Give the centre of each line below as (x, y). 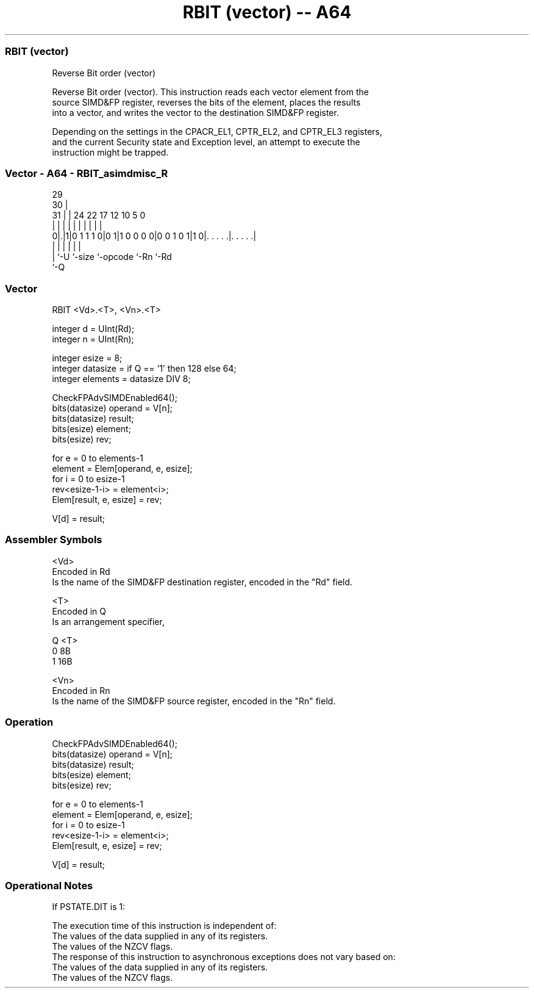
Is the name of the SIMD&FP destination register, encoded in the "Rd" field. (202, 582)
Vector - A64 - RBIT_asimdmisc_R (87, 173)
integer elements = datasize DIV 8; (121, 379)
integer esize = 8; (87, 358)
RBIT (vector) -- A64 (267, 12)
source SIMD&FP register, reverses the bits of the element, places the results (206, 102)
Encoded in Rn (81, 690)
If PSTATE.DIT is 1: (89, 907)
